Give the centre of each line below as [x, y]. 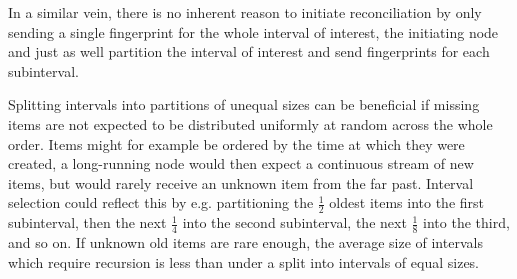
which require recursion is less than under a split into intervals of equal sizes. [244, 261]
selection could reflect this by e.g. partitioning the [161, 202]
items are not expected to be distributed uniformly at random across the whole [250, 123]
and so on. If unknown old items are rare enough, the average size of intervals [245, 242]
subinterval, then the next [87, 222]
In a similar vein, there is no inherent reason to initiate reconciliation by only [245, 12]
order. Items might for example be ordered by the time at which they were [236, 143]
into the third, [466, 222]
